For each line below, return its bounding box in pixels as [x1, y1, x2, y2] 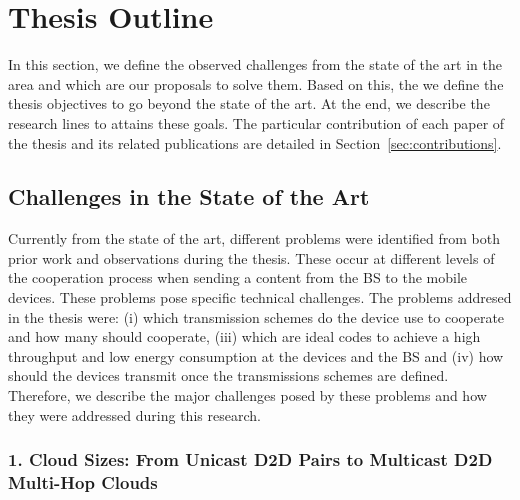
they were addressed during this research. [8, 404, 261, 425]
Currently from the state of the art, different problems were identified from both [8, 228, 501, 249]
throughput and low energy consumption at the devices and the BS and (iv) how [8, 345, 504, 366]
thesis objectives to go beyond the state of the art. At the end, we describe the [8, 93, 490, 114]
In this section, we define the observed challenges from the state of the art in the [8, 54, 502, 75]
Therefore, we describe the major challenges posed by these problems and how [8, 385, 487, 406]
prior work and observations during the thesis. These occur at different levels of [8, 247, 495, 268]
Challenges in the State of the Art [8, 181, 370, 212]
